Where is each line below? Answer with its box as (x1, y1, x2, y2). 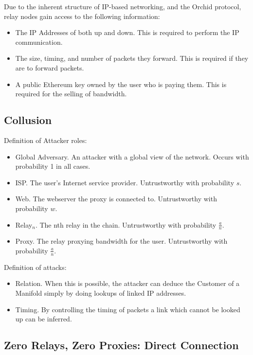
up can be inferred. (15, 314, 72, 324)
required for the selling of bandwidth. (15, 89, 127, 99)
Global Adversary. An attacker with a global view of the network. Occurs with (15, 151, 249, 161)
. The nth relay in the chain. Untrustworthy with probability (35, 219, 217, 230)
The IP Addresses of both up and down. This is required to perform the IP (15, 27, 239, 37)
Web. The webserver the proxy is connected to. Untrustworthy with (15, 194, 217, 204)
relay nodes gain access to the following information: (4, 11, 160, 21)
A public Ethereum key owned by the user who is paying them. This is (15, 79, 227, 89)
